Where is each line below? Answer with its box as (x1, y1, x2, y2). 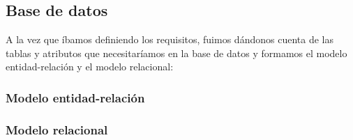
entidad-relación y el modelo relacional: (6, 59, 174, 74)
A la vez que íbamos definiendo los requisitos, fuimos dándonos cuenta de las (6, 32, 333, 47)
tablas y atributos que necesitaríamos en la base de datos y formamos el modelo (6, 45, 347, 60)
